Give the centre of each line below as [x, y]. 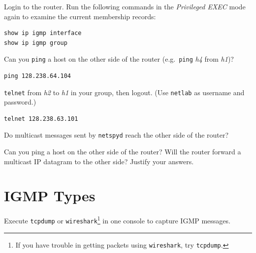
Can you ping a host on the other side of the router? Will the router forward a [123, 152]
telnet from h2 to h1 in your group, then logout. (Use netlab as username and [124, 92]
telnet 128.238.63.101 [41, 119]
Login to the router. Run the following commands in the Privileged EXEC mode [125, 6]
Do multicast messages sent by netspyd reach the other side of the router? [116, 135]
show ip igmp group [36, 43]
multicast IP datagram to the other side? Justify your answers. [99, 161]
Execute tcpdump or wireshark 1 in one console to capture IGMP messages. [117, 220]
